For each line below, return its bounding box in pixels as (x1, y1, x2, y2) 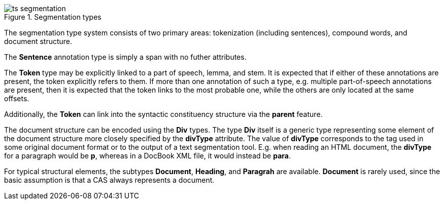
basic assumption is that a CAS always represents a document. (4, 176, 215, 184)
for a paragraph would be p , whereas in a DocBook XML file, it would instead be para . (4, 151, 291, 160)
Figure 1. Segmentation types (4, 13, 101, 21)
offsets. (4, 94, 29, 103)
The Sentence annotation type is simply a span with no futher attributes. (4, 53, 247, 61)
